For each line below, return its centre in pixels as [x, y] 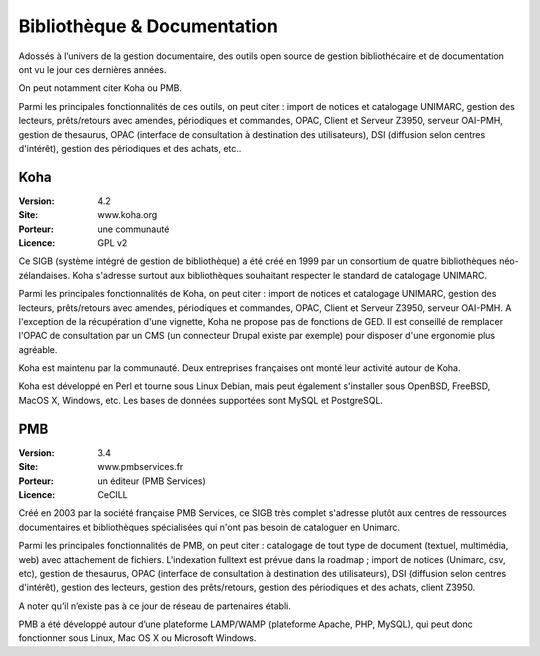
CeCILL [113, 494]
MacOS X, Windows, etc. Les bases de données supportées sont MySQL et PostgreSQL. [201, 400]
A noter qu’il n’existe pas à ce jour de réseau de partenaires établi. [155, 606]
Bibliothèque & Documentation [148, 26]
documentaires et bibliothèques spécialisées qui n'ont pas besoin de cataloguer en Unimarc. [209, 527]
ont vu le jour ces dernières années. [92, 69]
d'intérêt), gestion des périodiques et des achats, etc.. [130, 148]
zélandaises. [44, 275]
